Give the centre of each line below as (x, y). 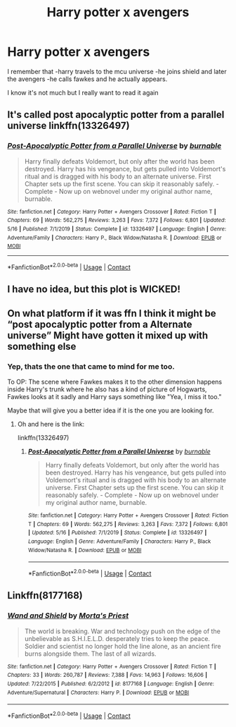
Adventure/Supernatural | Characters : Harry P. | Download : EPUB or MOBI (98, 692)
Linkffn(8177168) (45, 595)
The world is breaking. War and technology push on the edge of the (123, 631)
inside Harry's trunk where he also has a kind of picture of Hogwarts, (107, 389)
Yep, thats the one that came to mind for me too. (91, 366)
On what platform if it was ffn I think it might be (112, 313)
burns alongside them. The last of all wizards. (90, 654)
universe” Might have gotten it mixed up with (108, 335)
